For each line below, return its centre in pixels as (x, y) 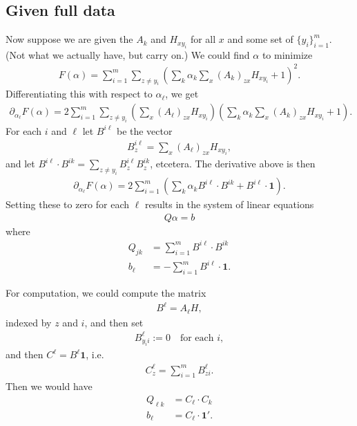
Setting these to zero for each (68, 204)
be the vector (144, 130)
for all (203, 39)
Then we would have (49, 386)
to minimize (287, 54)
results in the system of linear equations (229, 204)
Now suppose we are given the (69, 39)
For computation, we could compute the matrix (106, 293)
